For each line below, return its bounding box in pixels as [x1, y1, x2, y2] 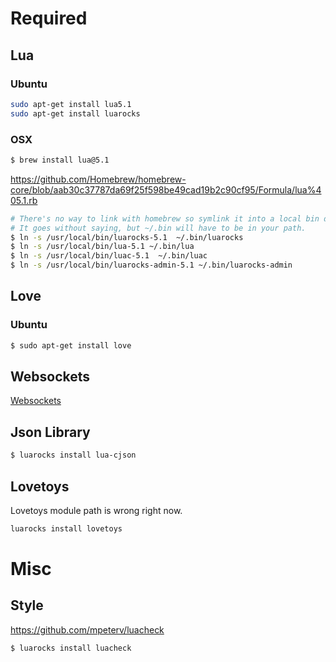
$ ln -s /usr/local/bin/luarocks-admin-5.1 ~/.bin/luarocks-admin [10, 260, 293, 271]
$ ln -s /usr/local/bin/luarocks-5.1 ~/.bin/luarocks [10, 232, 244, 242]
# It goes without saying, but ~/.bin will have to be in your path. [10, 223, 307, 233]
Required [10, 7, 88, 30]
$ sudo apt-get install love [10, 340, 132, 351]
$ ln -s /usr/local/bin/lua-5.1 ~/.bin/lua [10, 242, 195, 252]
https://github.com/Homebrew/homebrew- [10, 173, 187, 185]
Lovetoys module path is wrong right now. [10, 504, 183, 516]
